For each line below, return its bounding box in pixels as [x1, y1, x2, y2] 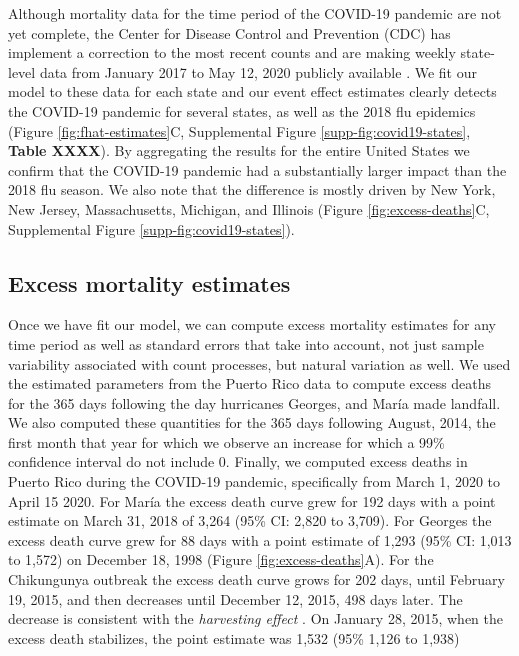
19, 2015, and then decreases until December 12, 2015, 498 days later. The [8, 588, 463, 609]
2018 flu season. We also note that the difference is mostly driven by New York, [8, 179, 496, 200]
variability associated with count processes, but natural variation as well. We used [8, 353, 511, 374]
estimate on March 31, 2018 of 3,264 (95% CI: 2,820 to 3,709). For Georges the [8, 510, 492, 531]
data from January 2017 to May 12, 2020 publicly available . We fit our [39, 61, 477, 82]
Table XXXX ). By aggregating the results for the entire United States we [8, 140, 470, 161]
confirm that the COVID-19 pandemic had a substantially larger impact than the [8, 159, 507, 180]
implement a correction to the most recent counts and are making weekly [8, 42, 456, 63]
